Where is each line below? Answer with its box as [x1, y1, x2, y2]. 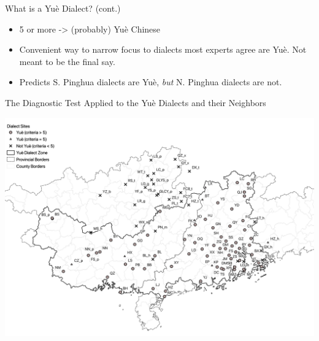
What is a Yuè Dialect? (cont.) [5, 2, 121, 14]
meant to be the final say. [19, 55, 115, 67]
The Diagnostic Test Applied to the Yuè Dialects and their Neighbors [5, 96, 266, 109]
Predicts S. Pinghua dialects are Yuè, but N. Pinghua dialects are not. [19, 75, 282, 88]
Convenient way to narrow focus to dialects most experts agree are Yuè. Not [19, 43, 307, 56]
